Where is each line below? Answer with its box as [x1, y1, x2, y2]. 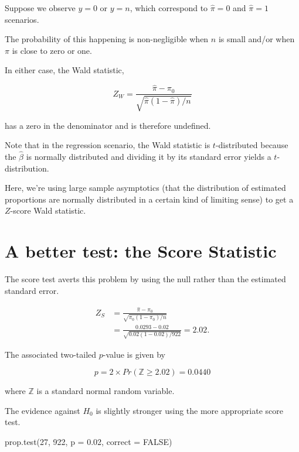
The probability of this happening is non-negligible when [5, 33, 209, 45]
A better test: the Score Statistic [5, 239, 277, 263]
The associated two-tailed [5, 348, 97, 360]
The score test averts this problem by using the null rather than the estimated [5, 273, 286, 285]
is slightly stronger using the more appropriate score [96, 404, 283, 416]
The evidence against [5, 404, 80, 416]
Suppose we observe [5, 2, 76, 13]
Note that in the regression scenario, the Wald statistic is [5, 139, 210, 151]
